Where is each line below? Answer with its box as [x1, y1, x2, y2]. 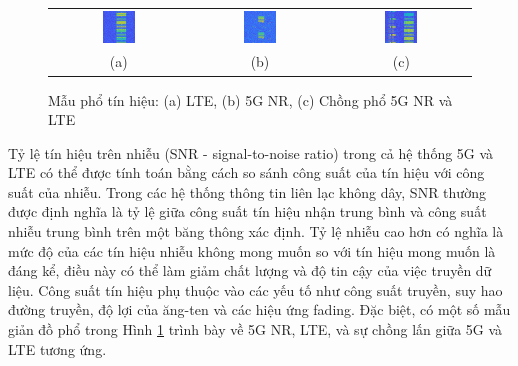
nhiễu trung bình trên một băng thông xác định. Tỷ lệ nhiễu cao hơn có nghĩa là [8, 221, 504, 242]
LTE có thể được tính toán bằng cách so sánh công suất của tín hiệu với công [8, 162, 485, 183]
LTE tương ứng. [8, 338, 107, 359]
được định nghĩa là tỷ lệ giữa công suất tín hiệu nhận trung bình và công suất [8, 201, 487, 222]
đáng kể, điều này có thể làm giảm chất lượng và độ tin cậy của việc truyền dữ [8, 260, 492, 281]
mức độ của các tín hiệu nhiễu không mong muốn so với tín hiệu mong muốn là [8, 240, 496, 261]
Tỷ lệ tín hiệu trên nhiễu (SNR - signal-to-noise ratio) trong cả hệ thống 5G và [8, 142, 494, 163]
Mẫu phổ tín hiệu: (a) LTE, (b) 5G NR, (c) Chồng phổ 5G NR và [48, 89, 453, 110]
